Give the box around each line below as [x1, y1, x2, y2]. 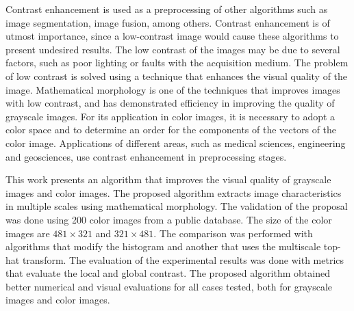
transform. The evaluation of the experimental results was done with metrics [22, 252, 344, 267]
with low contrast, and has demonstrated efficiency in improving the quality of [5, 96, 335, 110]
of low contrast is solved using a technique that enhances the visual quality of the [5, 68, 348, 83]
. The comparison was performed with [153, 226, 313, 240]
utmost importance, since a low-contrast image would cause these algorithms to [5, 29, 339, 43]
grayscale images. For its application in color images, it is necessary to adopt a [5, 109, 336, 123]
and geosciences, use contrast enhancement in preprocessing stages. [5, 149, 287, 163]
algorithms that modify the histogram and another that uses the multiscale [5, 239, 321, 254]
